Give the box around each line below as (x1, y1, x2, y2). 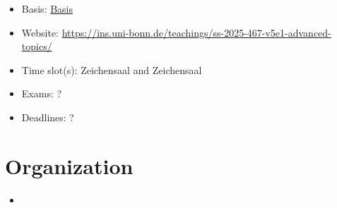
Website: (21, 25, 59, 39)
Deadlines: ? (21, 109, 74, 124)
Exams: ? (21, 86, 62, 101)
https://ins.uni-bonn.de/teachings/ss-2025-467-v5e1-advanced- (61, 25, 331, 39)
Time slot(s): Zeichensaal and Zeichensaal (21, 62, 202, 77)
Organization (5, 151, 134, 180)
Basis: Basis (21, 1, 73, 16)
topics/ (21, 39, 52, 54)
